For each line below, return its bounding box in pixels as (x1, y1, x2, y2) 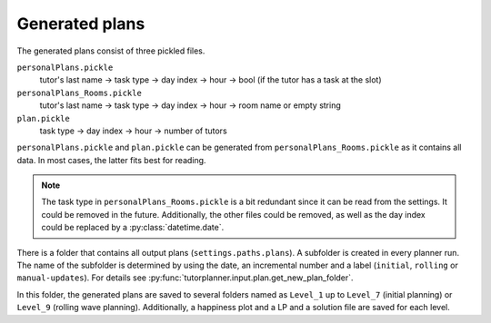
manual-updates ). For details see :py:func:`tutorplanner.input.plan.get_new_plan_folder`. (16, 272, 354, 283)
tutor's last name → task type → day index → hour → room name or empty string (39, 100, 341, 111)
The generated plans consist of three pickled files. (16, 45, 205, 56)
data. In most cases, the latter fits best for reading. (16, 154, 206, 165)
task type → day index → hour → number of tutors (39, 125, 227, 136)
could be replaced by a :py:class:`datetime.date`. (41, 222, 225, 233)
